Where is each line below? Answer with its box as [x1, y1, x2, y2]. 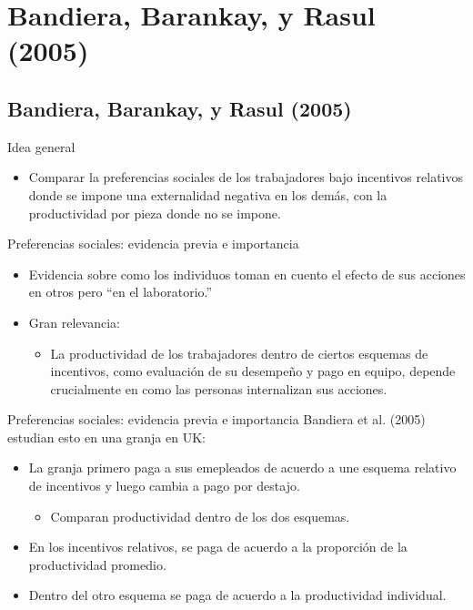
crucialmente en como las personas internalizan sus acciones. [50, 379, 387, 398]
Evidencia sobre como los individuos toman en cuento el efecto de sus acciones [28, 264, 466, 283]
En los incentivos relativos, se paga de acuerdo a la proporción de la [28, 537, 408, 556]
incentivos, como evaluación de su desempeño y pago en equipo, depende [50, 361, 456, 381]
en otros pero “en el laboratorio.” [28, 282, 213, 301]
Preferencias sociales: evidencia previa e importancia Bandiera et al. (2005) [7, 410, 426, 429]
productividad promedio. [28, 554, 166, 574]
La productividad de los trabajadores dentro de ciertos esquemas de [50, 343, 428, 362]
